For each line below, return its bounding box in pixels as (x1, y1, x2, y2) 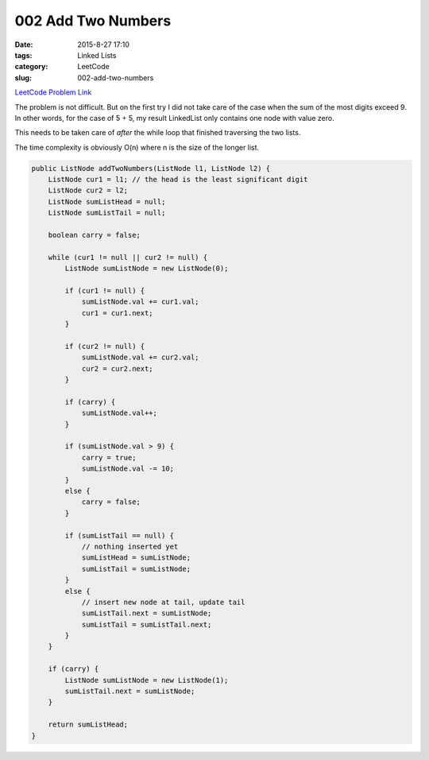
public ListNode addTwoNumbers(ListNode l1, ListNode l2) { (31, 164, 271, 173)
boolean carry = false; (48, 231, 141, 239)
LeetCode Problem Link (14, 87, 92, 97)
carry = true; (81, 453, 137, 462)
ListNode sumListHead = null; (48, 197, 166, 206)
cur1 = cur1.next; (81, 308, 154, 317)
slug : (14, 72, 32, 83)
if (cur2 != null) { (64, 342, 145, 351)
